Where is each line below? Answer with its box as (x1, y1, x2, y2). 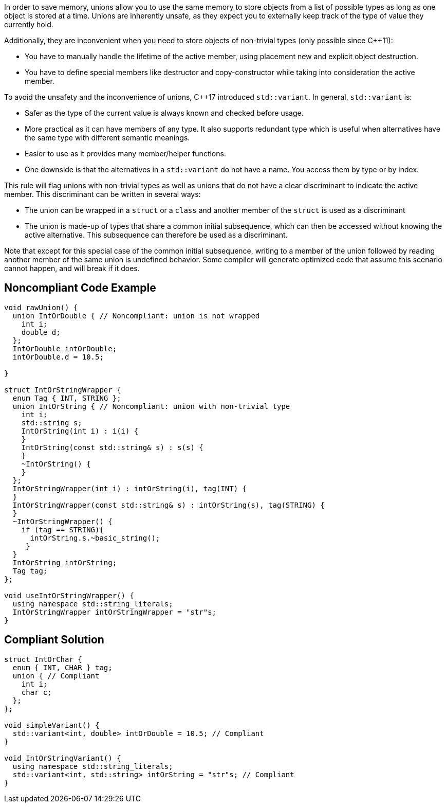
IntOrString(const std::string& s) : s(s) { (21, 443, 203, 452)
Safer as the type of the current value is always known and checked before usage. (25, 109, 304, 117)
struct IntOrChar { (4, 655, 82, 663)
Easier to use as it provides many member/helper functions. (25, 149, 226, 158)
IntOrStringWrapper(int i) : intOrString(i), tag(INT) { (12, 484, 247, 493)
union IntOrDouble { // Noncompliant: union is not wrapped (12, 311, 260, 320)
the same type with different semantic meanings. (25, 133, 190, 142)
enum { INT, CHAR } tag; (12, 663, 113, 672)
